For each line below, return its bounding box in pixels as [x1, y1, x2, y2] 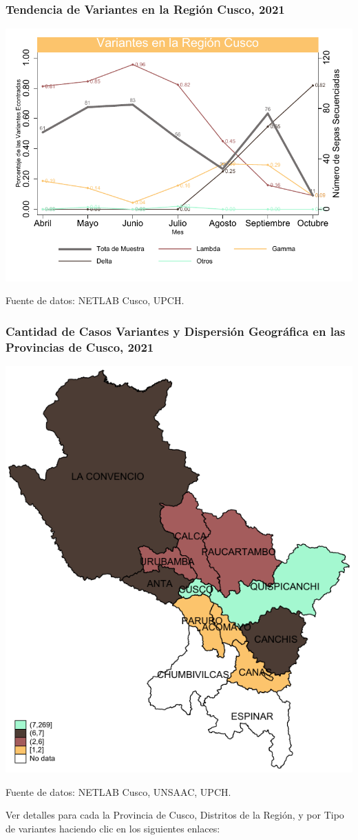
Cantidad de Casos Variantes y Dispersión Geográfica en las [6, 322, 346, 339]
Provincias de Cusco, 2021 [6, 338, 154, 355]
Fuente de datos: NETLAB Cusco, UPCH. [6, 293, 185, 308]
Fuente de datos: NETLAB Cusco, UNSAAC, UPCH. [6, 784, 231, 799]
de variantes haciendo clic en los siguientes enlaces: [6, 821, 220, 835]
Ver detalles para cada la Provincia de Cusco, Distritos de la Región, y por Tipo [6, 808, 344, 822]
